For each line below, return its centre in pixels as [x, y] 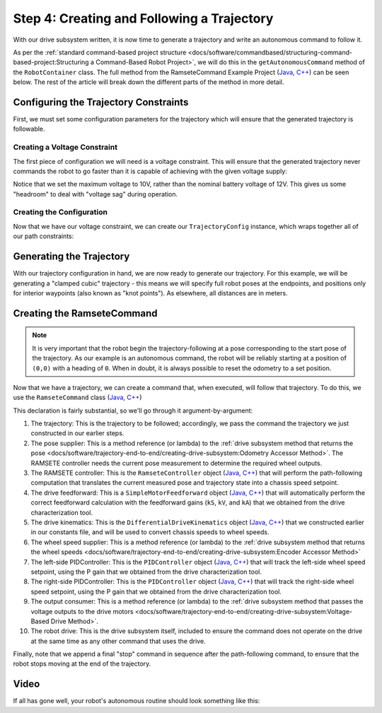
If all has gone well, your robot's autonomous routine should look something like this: [137, 701]
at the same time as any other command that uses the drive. [118, 641]
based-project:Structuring [51, 62]
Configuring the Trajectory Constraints [101, 102]
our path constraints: [44, 236]
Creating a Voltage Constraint [65, 147]
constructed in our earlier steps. [77, 433]
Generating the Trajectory [71, 257]
